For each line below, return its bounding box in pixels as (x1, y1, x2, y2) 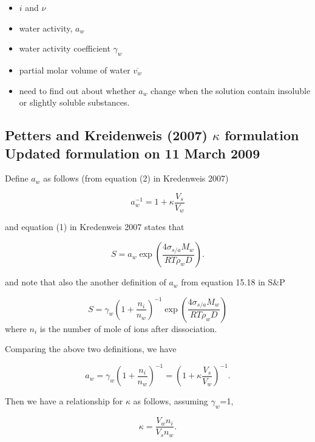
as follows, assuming (133, 395, 208, 407)
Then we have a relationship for (5, 395, 123, 407)
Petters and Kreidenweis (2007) (5, 126, 208, 144)
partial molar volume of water (19, 63, 130, 76)
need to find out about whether (19, 84, 136, 97)
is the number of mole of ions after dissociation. (39, 322, 217, 335)
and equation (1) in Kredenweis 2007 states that (5, 220, 185, 233)
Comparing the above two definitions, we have (5, 342, 177, 355)
